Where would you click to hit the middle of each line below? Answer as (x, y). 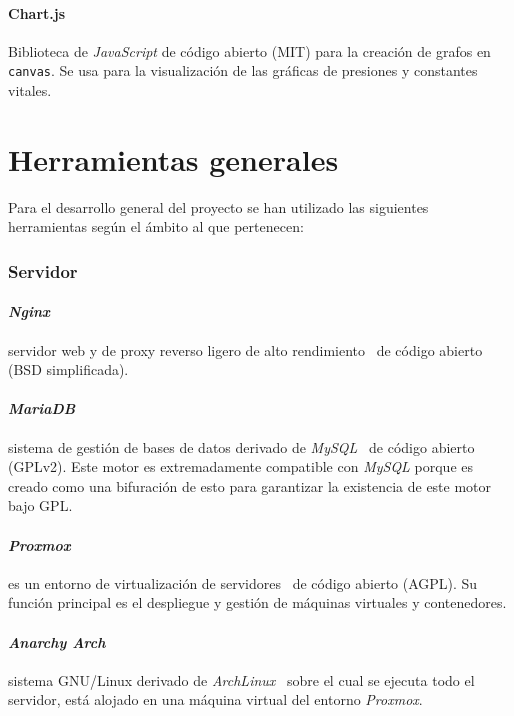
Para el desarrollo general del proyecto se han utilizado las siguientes (218, 206)
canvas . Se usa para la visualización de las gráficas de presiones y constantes (243, 70)
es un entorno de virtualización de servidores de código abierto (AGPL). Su (243, 582)
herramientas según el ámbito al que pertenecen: (156, 226)
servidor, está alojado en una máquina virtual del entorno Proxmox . (215, 699)
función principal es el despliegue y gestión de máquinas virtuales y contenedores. (257, 602)
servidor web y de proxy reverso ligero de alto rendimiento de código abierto (245, 349)
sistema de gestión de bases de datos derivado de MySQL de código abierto (241, 446)
